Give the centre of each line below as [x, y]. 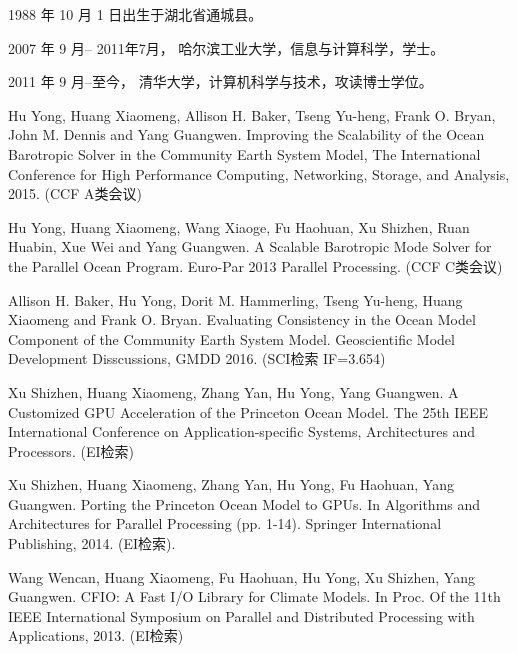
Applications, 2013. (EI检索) [96, 635]
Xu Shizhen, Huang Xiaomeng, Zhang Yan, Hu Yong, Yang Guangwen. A [233, 391]
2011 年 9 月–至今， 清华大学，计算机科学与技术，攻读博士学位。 [220, 81]
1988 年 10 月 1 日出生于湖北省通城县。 [135, 14]
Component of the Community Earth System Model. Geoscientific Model [231, 338]
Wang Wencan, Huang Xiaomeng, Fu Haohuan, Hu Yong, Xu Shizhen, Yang [241, 576]
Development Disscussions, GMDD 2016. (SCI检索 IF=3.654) [197, 358]
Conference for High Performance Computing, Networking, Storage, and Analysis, [259, 173]
